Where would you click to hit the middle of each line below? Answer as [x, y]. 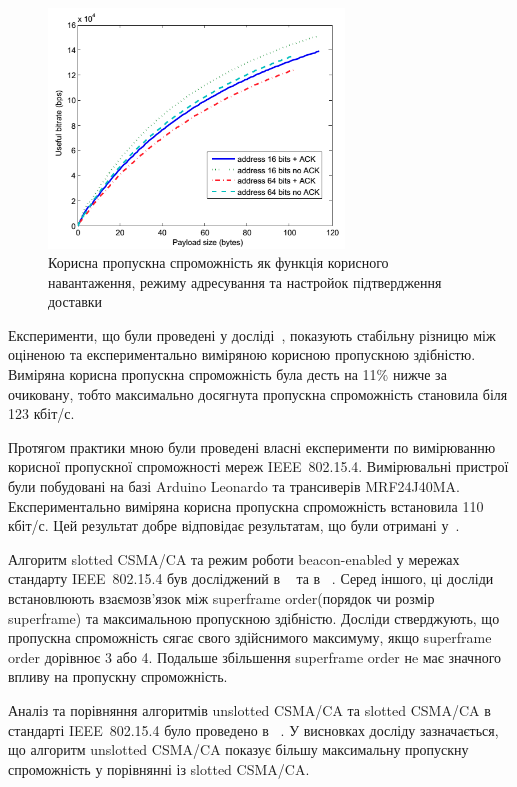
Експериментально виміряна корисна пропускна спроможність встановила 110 [246, 505]
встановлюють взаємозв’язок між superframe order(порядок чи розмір [221, 598]
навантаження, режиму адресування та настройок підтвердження [245, 281]
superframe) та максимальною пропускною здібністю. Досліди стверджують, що [254, 617]
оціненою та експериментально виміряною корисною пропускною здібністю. [242, 354]
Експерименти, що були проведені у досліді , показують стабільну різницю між [252, 334]
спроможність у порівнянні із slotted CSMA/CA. [159, 768]
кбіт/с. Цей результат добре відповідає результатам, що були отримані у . [234, 525]
